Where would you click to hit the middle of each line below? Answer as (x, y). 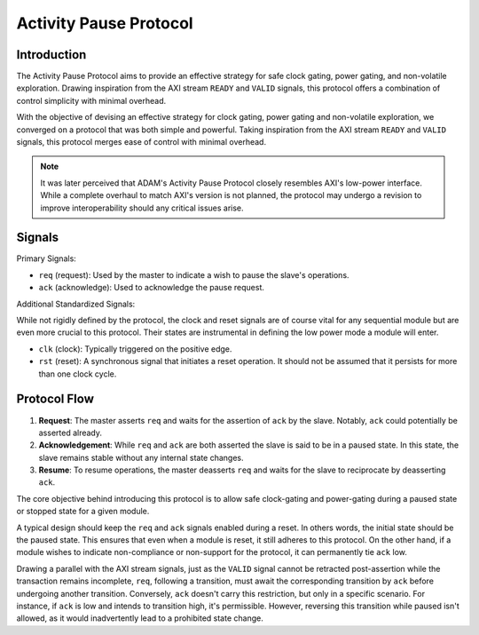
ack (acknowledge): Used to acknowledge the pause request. (152, 288)
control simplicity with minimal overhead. (91, 100)
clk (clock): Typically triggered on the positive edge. (135, 349)
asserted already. (70, 433)
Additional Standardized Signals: (76, 304)
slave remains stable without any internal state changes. (141, 457)
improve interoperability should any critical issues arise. (142, 208)
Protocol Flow (55, 399)
